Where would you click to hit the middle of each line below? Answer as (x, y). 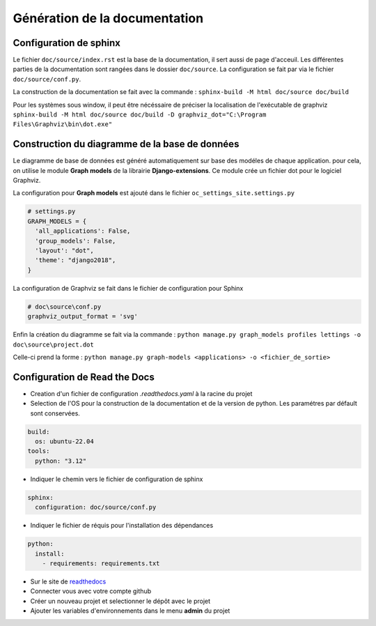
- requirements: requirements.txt (101, 563)
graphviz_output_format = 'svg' (83, 316)
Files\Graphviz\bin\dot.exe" (63, 124)
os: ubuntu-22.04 (64, 442)
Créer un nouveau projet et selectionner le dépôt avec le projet (120, 601)
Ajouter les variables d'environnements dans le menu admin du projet (130, 611)
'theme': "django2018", (76, 260)
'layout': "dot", (64, 251)
